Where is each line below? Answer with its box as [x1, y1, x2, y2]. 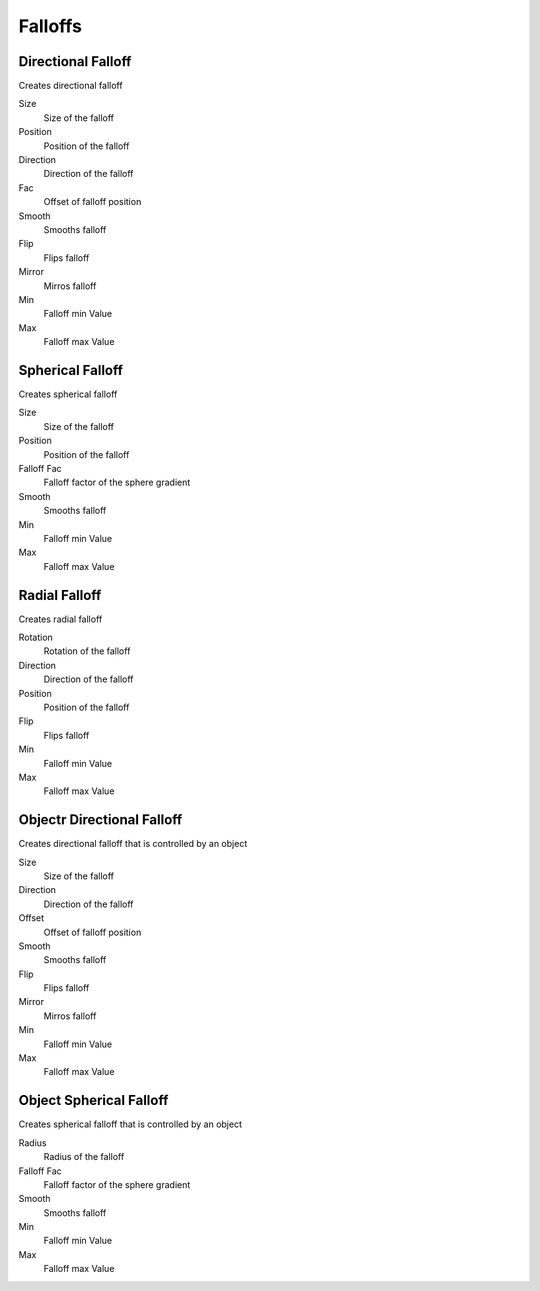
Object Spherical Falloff [18, 1092, 169, 1109]
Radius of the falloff [43, 1151, 125, 1163]
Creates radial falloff [18, 613, 103, 625]
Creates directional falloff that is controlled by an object [18, 838, 248, 850]
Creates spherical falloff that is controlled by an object [18, 1118, 242, 1130]
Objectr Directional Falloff [18, 811, 183, 829]
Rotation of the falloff [43, 645, 131, 657]
